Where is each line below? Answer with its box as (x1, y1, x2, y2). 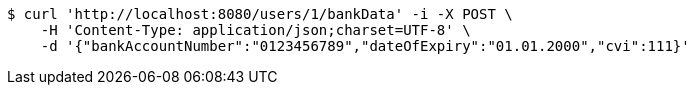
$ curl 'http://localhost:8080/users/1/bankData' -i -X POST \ (7, 6, 513, 22)
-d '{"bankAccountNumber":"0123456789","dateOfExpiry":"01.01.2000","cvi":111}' (40, 38, 690, 54)
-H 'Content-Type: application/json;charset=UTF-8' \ (40, 22, 471, 38)
